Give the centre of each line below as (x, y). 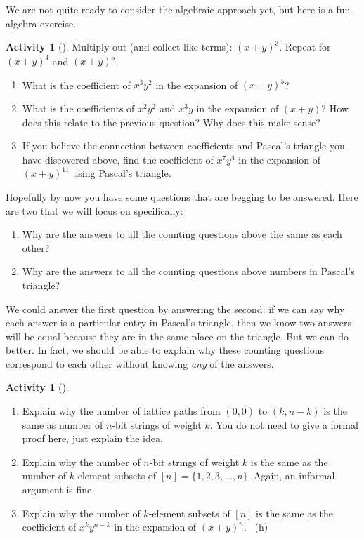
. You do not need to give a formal (284, 424)
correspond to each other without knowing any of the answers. (140, 363)
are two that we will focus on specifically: (95, 210)
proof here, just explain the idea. (92, 438)
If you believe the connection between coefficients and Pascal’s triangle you (183, 146)
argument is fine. (58, 490)
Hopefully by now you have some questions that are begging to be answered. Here (182, 196)
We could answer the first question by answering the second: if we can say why (175, 308)
